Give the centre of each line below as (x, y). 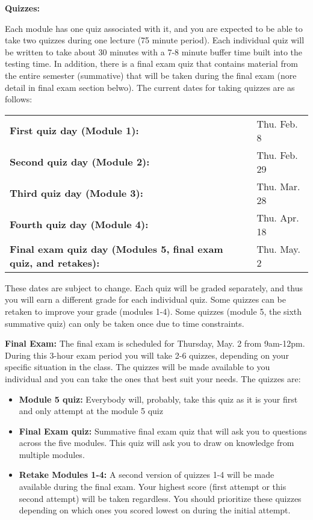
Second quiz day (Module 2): (80, 162)
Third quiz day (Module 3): (76, 193)
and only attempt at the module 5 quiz (91, 411)
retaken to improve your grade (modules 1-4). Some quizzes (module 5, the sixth (153, 311)
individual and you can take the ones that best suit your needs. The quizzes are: (153, 378)
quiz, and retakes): (55, 262)
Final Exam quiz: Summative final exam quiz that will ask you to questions (163, 431)
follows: (19, 99)
